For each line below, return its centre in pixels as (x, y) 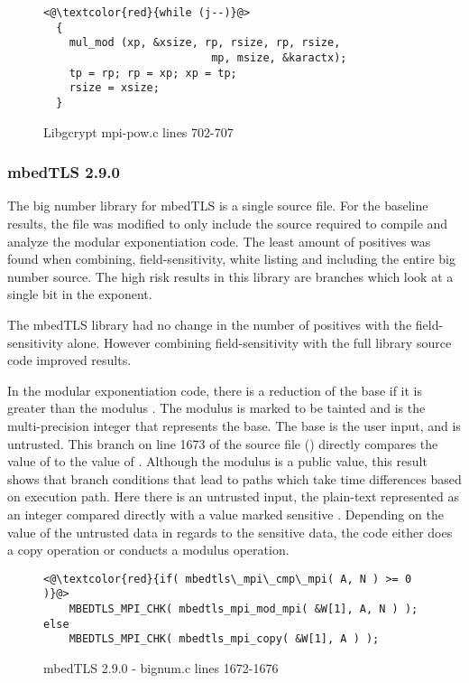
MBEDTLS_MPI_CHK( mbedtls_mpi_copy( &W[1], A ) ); (224, 639)
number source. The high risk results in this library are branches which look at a (230, 276)
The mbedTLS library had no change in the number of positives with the (210, 324)
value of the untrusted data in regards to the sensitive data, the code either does (230, 532)
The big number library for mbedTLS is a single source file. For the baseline (218, 206)
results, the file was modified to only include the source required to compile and (228, 223)
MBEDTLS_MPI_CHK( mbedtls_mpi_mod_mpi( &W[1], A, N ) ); (244, 609)
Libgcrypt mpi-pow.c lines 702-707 (138, 131)
